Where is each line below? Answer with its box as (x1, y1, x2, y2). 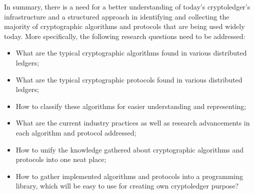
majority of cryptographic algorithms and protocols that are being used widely (4, 21, 245, 31)
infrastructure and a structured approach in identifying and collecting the (4, 11, 229, 21)
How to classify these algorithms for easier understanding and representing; (15, 100, 246, 111)
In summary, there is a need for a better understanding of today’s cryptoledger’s (4, 1, 250, 11)
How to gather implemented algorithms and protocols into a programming (15, 170, 243, 181)
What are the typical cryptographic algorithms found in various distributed (15, 47, 247, 58)
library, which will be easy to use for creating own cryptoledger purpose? (15, 180, 239, 191)
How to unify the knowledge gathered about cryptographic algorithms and (15, 144, 244, 154)
